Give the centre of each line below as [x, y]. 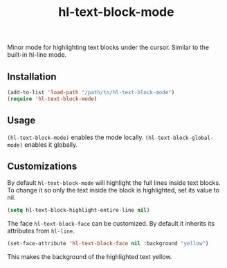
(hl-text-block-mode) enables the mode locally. [75, 137]
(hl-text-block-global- [179, 138]
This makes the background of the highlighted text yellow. [90, 257]
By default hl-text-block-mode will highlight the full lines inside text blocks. [114, 183]
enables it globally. [51, 144]
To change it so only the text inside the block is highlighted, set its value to [113, 190]
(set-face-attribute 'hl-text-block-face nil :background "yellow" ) [108, 244]
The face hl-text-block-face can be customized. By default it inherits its [111, 224]
